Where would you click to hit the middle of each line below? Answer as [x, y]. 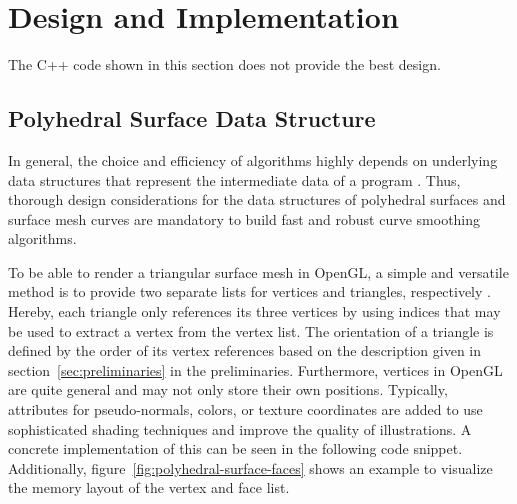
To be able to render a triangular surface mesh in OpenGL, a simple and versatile [258, 271]
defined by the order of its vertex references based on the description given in [245, 350]
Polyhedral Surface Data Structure [192, 118]
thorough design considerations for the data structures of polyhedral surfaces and [257, 199]
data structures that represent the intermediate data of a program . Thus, [234, 179]
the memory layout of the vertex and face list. [149, 487]
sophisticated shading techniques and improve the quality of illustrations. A [240, 428]
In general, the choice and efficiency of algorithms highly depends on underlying [253, 159]
